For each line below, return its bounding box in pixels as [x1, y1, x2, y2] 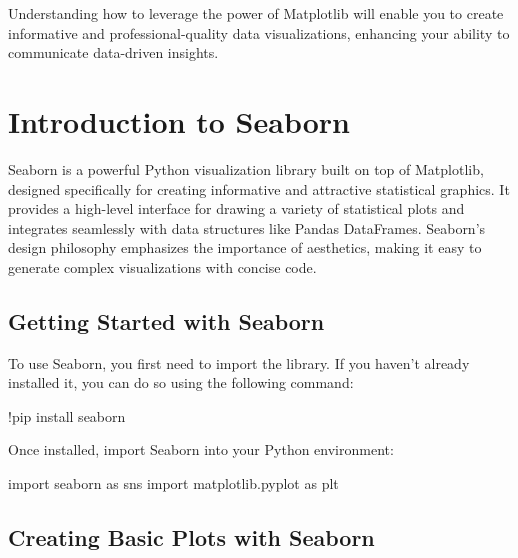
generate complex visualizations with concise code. [8, 256, 317, 277]
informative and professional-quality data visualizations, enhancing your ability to [8, 22, 510, 43]
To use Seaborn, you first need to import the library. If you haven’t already [8, 352, 470, 373]
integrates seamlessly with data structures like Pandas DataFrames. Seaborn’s [8, 217, 486, 238]
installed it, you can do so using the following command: [8, 372, 354, 393]
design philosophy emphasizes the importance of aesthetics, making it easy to [8, 237, 482, 258]
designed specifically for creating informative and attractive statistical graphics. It [8, 178, 510, 199]
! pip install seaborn [8, 405, 126, 426]
